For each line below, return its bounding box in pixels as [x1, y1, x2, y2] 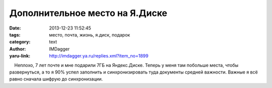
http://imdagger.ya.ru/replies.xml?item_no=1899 [49, 53, 149, 59]
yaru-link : [9, 53, 30, 59]
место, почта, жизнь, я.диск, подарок [49, 31, 130, 37]
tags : [9, 31, 21, 37]
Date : [9, 25, 21, 31]
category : [9, 39, 31, 45]
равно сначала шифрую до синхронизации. [9, 76, 103, 82]
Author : [9, 45, 26, 52]
